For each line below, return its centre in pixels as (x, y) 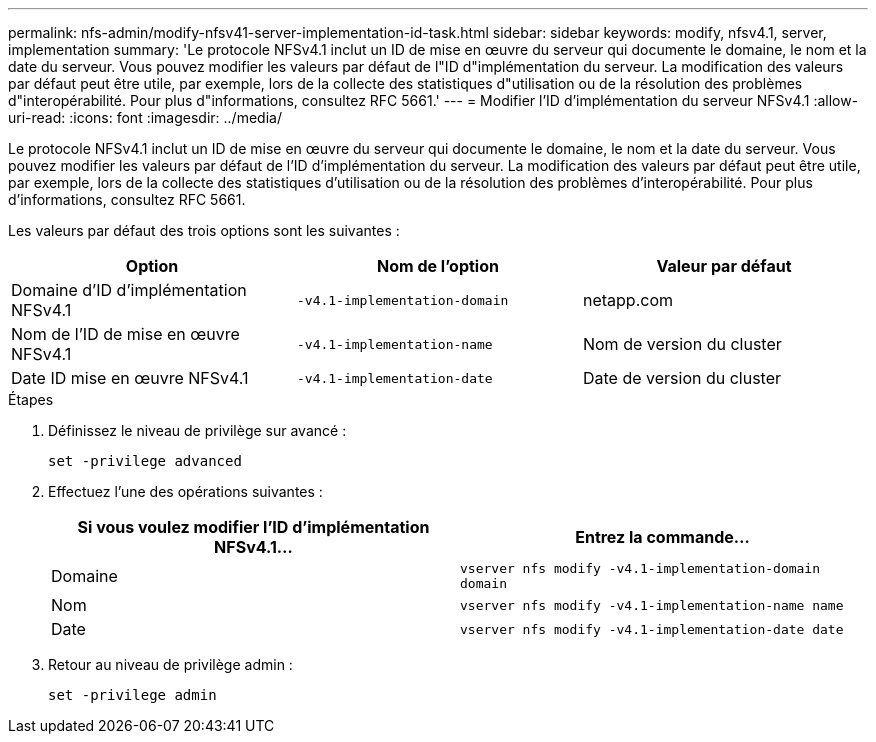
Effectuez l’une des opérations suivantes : (185, 491)
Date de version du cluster (682, 378)
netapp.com (627, 300)
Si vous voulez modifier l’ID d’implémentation (253, 527)
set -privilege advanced (145, 461)
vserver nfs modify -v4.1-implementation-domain (640, 568)
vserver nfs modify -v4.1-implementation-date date (652, 629)
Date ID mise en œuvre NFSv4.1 (130, 378)
